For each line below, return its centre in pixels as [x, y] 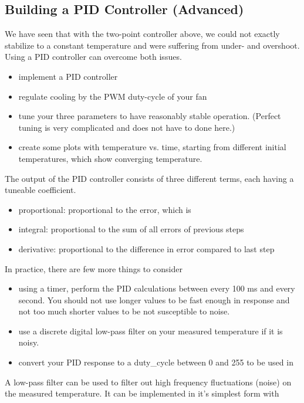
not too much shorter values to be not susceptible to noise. [124, 311]
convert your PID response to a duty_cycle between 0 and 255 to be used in [156, 362]
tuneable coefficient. [40, 190]
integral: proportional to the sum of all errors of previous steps [131, 229]
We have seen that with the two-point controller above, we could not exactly [142, 34]
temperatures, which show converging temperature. [110, 158]
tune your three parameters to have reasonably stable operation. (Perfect [150, 116]
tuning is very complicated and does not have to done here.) [127, 127]
